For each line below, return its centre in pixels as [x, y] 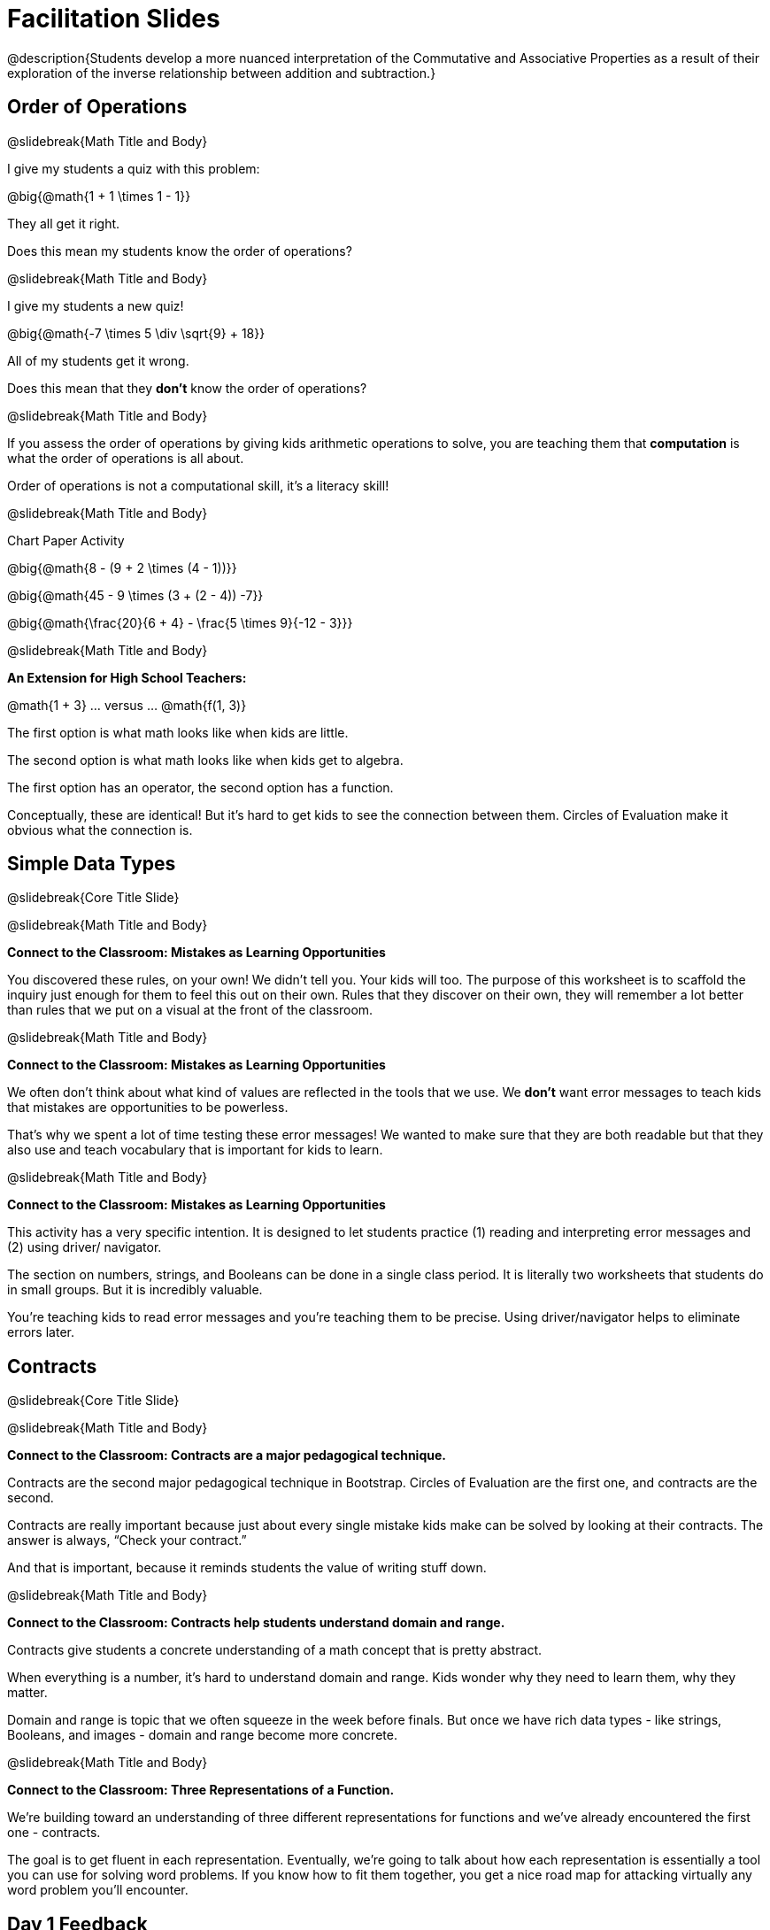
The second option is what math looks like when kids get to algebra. [205, 760]
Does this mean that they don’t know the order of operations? [187, 388]
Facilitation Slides [114, 19]
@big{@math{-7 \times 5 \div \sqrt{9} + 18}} [136, 333]
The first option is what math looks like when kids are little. [178, 732]
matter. [27, 1693]
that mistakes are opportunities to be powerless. [148, 1108]
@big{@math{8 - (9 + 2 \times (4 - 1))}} [122, 567]
